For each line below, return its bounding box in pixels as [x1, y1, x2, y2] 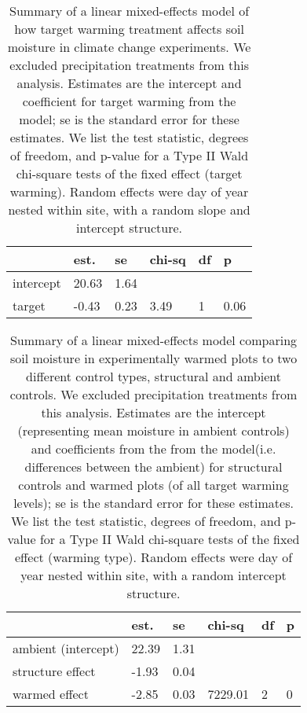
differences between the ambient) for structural [24, 458, 283, 476]
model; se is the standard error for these [19, 110, 239, 128]
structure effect [13, 662, 96, 680]
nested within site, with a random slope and [8, 200, 250, 219]
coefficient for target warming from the [22, 92, 236, 110]
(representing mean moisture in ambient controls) [17, 421, 290, 439]
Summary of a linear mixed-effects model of [9, 2, 250, 20]
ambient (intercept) [13, 639, 119, 657]
